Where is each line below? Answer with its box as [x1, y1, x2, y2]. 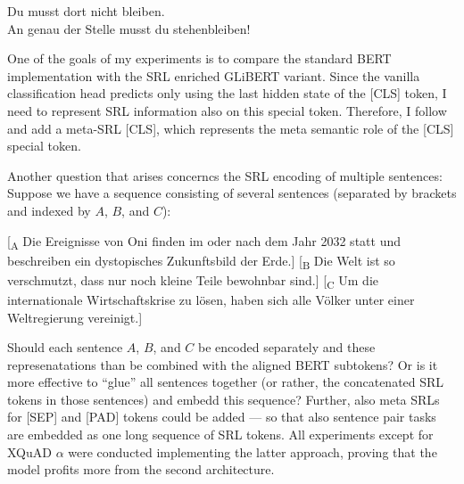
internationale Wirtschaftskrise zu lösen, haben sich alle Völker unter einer [7, 290, 415, 308]
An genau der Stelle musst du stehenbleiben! [7, 19, 251, 37]
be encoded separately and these [198, 338, 376, 357]
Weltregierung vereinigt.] [7, 308, 143, 326]
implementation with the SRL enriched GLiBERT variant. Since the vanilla [7, 66, 420, 85]
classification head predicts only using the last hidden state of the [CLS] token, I [7, 84, 447, 103]
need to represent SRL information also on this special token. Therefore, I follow [7, 101, 447, 119]
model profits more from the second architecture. [7, 460, 275, 479]
